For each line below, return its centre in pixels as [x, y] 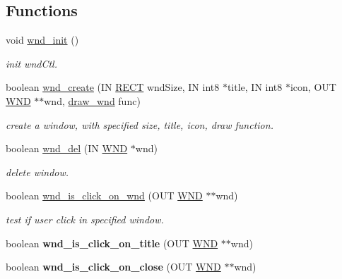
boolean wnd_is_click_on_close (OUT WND [113, 267]
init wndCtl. [31, 63]
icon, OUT [313, 87]
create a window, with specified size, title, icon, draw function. [140, 124]
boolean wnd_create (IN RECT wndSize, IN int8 [113, 87]
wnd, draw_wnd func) [92, 100]
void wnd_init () [42, 40]
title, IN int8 [255, 87]
